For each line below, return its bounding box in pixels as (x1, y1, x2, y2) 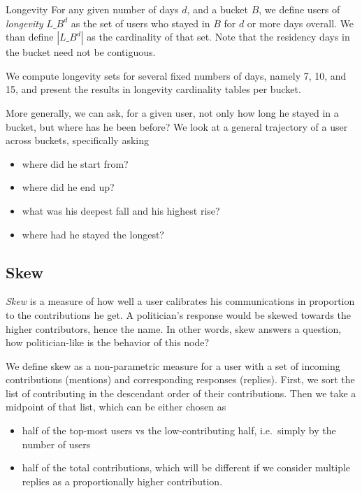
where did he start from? (22, 156, 129, 171)
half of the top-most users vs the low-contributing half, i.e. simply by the (22, 423, 336, 438)
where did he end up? (22, 180, 115, 194)
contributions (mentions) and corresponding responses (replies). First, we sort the (6, 372, 355, 387)
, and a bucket (187, 2, 248, 16)
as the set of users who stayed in (71, 15, 210, 30)
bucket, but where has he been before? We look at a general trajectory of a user (6, 119, 348, 134)
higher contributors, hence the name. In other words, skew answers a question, (6, 321, 342, 336)
